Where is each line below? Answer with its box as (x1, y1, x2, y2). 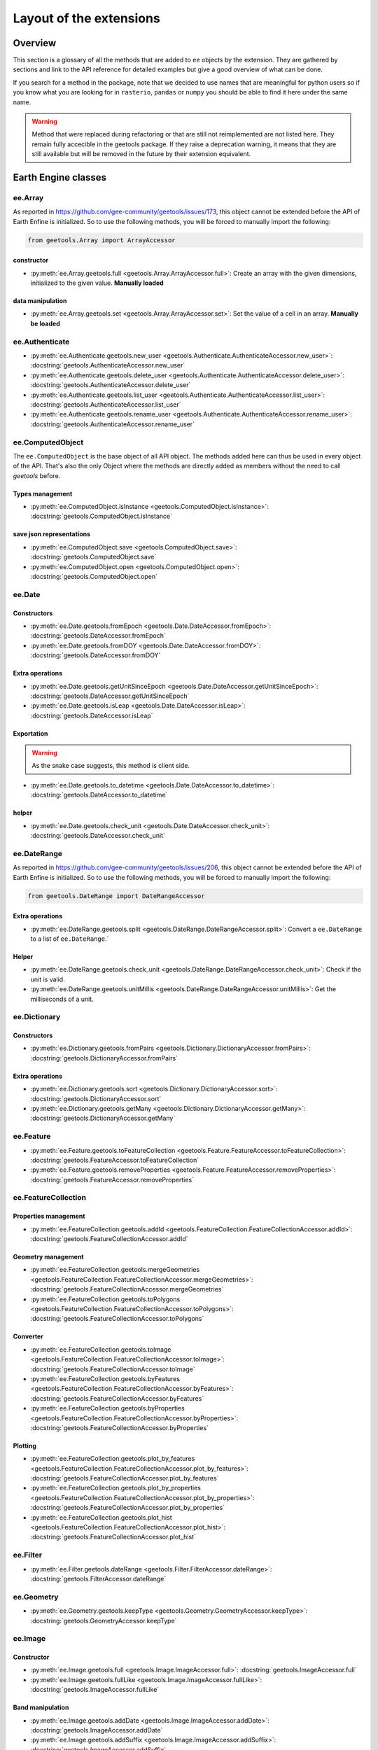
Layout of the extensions (13, 10, 160, 26)
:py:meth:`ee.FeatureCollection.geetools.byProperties (30, 1404, 185, 1413)
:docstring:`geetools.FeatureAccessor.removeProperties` (30, 1175, 194, 1184)
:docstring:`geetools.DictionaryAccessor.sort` (30, 1094, 162, 1102)
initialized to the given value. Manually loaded (30, 279, 164, 287)
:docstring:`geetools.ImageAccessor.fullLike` (30, 1686, 160, 1694)
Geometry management (13, 1253, 84, 1261)
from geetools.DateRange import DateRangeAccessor (27, 892, 206, 899)
